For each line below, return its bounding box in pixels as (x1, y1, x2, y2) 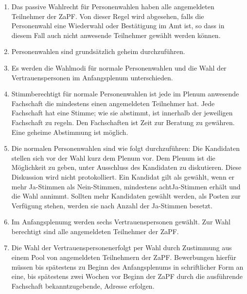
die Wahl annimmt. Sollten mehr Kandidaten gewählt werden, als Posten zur (11, 191, 241, 201)
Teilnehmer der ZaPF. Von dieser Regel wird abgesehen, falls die (11, 11, 204, 21)
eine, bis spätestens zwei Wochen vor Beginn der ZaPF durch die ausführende (11, 271, 243, 281)
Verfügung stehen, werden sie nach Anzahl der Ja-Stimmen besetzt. (11, 200, 212, 210)
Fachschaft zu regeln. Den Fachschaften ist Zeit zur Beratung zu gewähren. (11, 117, 235, 127)
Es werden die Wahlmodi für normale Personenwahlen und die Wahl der (11, 62, 227, 73)
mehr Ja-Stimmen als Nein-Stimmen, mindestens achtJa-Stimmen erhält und (11, 181, 241, 191)
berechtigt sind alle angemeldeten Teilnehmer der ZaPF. (11, 226, 179, 236)
